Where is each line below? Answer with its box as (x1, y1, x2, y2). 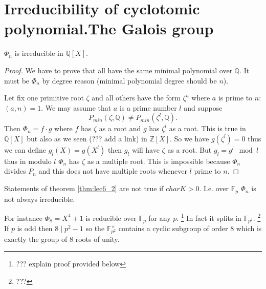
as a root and (99, 123, 141, 134)
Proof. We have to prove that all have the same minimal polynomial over (4, 65, 233, 75)
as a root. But (167, 144, 212, 155)
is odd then (17, 223, 53, 234)
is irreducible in (14, 48, 63, 58)
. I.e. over (199, 183, 229, 194)
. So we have (170, 133, 209, 143)
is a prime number (119, 102, 177, 113)
